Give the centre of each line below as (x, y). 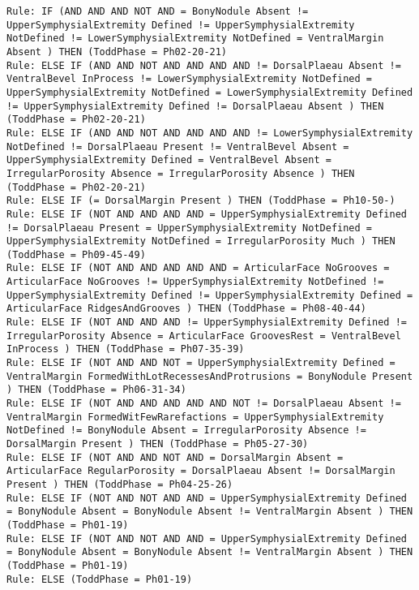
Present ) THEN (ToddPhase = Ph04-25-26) (120, 484)
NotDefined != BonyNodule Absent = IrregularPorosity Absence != (186, 431)
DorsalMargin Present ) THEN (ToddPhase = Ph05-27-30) (158, 444)
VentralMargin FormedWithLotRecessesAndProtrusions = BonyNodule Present (210, 376)
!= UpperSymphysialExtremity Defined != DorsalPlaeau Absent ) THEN (195, 106)
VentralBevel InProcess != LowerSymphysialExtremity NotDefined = (190, 79)
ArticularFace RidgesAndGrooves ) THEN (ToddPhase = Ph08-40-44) (186, 309)
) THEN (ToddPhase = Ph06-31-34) (96, 390)
